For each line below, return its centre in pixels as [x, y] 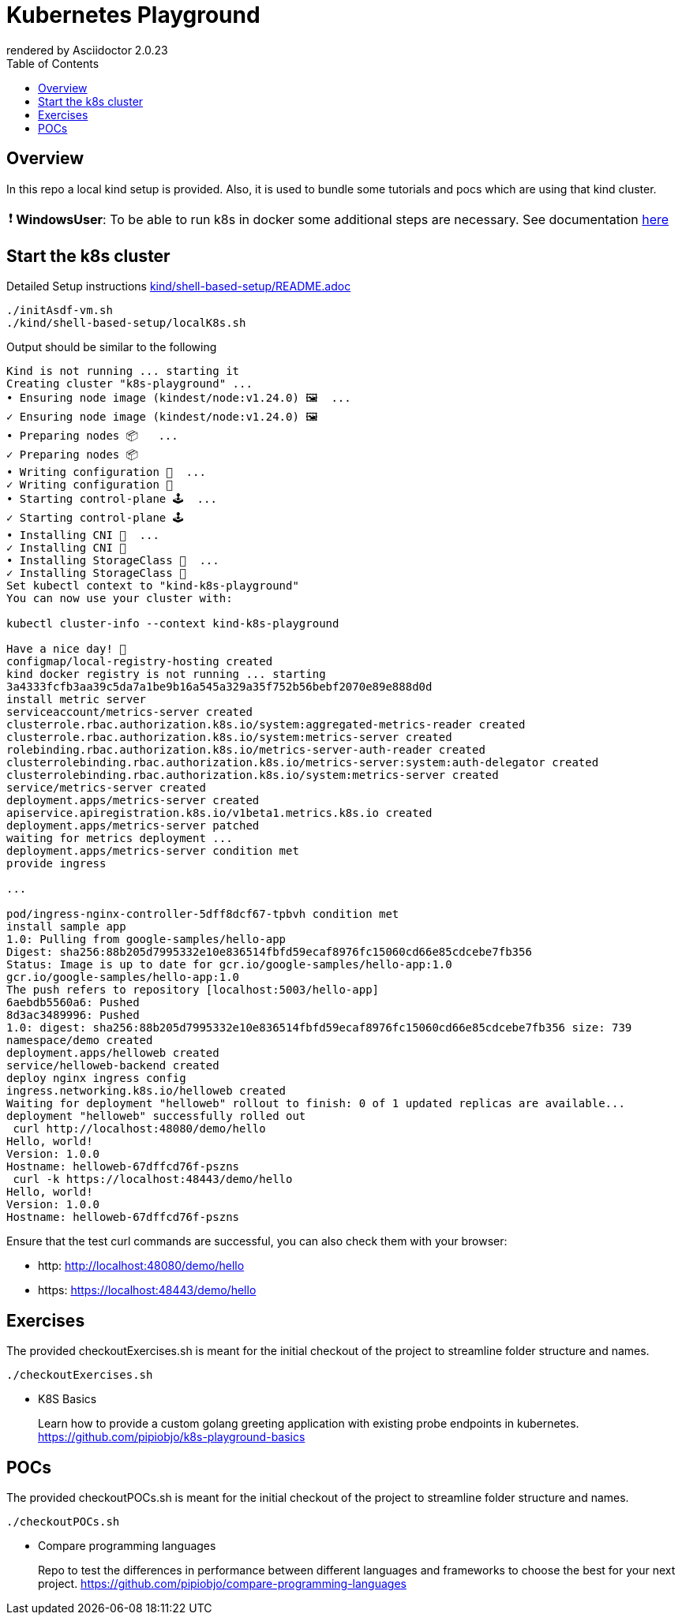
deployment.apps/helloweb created [113, 1053]
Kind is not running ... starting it [123, 371]
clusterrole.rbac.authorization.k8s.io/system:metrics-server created [229, 737]
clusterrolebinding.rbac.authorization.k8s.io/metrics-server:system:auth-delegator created [303, 763]
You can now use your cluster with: [120, 599]
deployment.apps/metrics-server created [133, 801]
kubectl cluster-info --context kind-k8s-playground [173, 624]
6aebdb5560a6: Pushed [73, 1003]
